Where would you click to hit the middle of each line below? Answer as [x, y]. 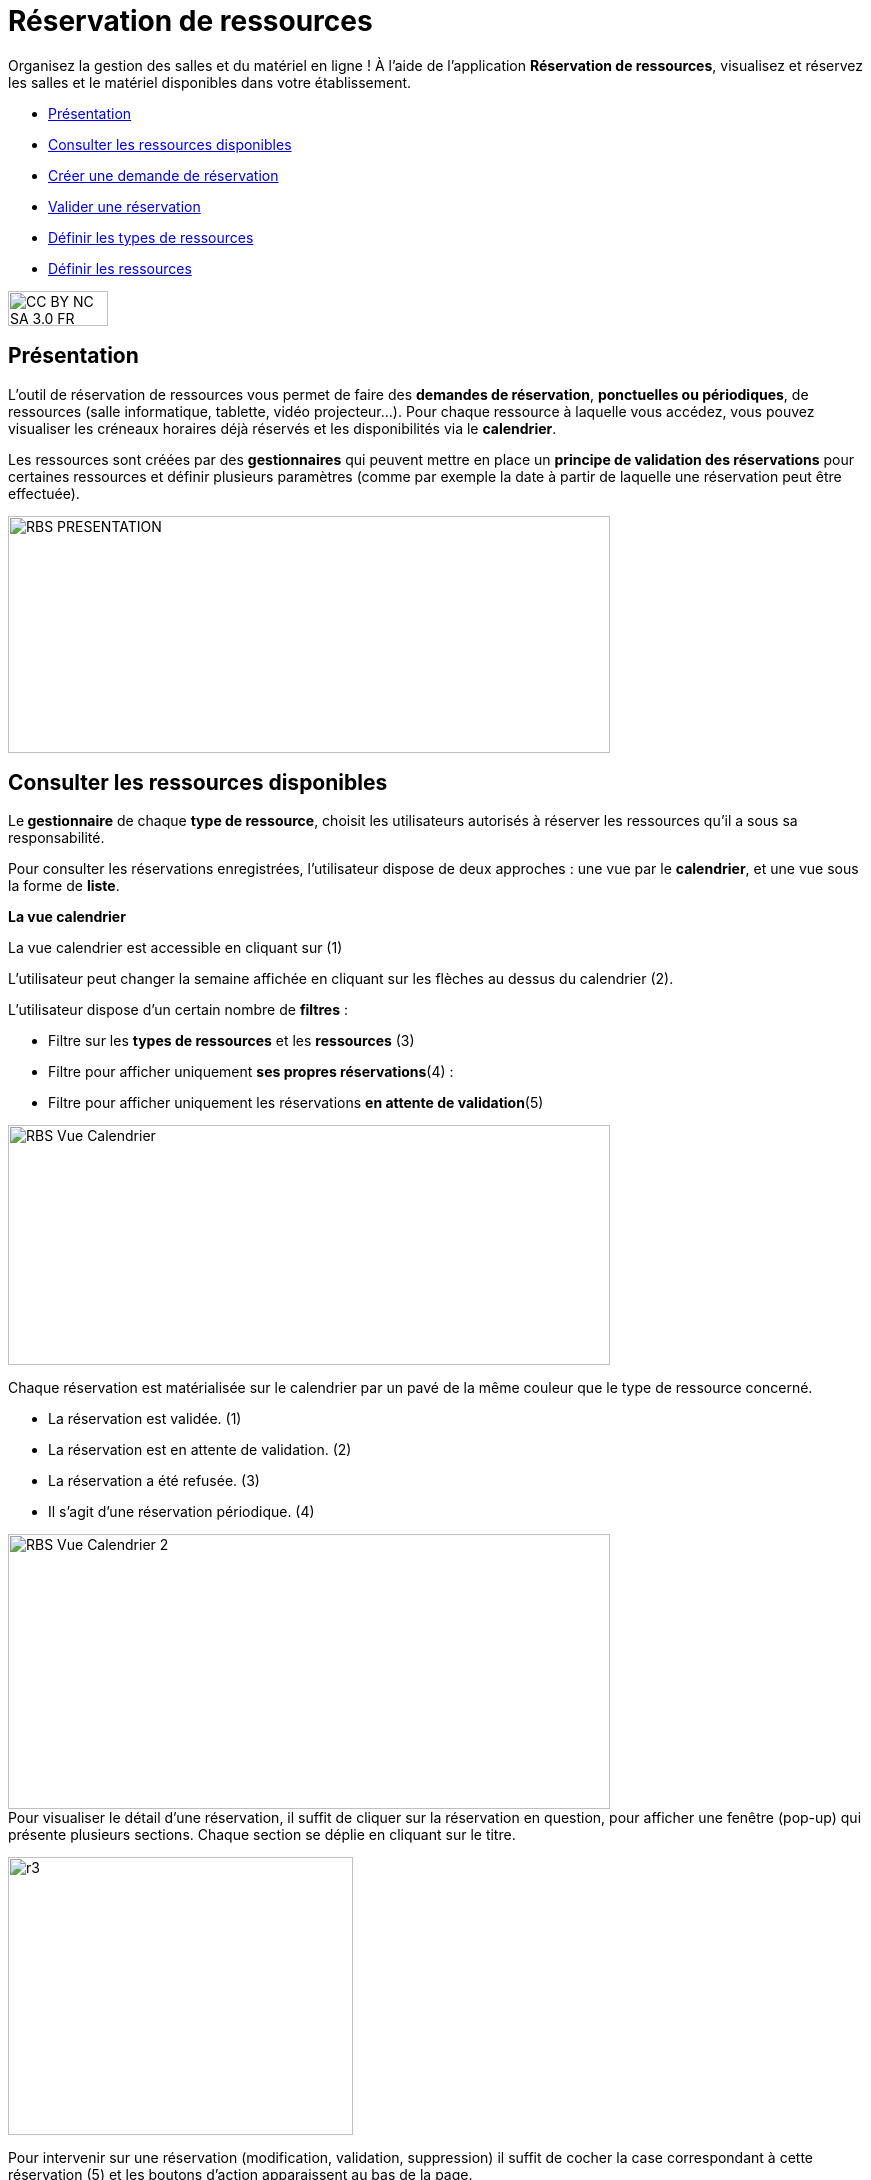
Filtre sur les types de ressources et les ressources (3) [231, 1041]
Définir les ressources [120, 268]
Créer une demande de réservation [163, 175]
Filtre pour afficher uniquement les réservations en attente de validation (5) [296, 1103]
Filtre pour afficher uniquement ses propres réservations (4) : [251, 1072]
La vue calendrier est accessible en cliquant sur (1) [175, 948]
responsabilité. [56, 838]
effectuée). [44, 493]
